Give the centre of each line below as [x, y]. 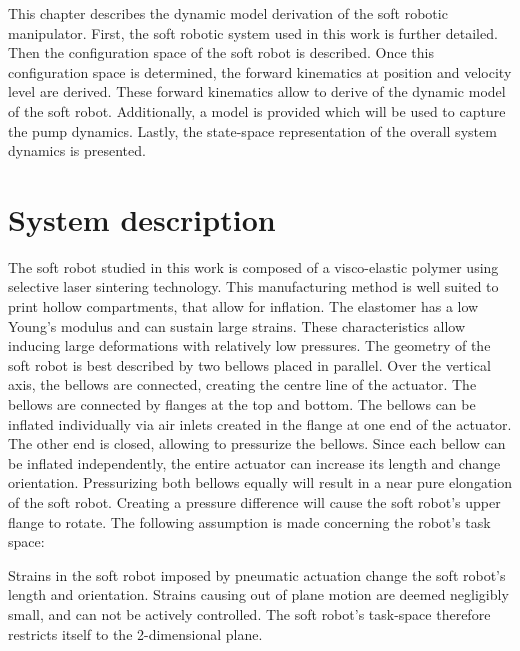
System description [142, 218]
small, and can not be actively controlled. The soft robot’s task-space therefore [249, 613]
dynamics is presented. [77, 150]
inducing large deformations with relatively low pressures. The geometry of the [249, 345]
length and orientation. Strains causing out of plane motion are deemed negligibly [258, 594]
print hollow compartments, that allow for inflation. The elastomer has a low [243, 306]
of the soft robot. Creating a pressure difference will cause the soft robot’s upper [254, 502]
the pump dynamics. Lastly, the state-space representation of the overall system [252, 130]
